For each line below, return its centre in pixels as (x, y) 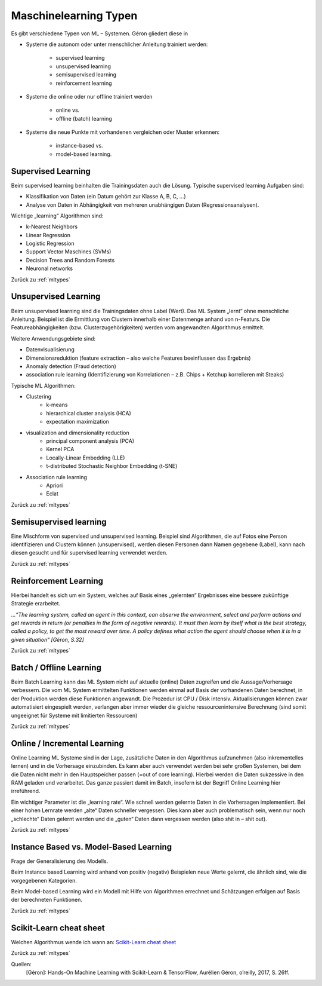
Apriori (55, 485)
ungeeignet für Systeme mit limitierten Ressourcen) (74, 715)
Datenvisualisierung (50, 350)
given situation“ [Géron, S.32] (48, 639)
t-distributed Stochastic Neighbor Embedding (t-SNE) (112, 466)
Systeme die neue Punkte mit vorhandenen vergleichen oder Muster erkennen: (123, 132)
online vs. (68, 110)
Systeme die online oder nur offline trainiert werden (89, 96)
